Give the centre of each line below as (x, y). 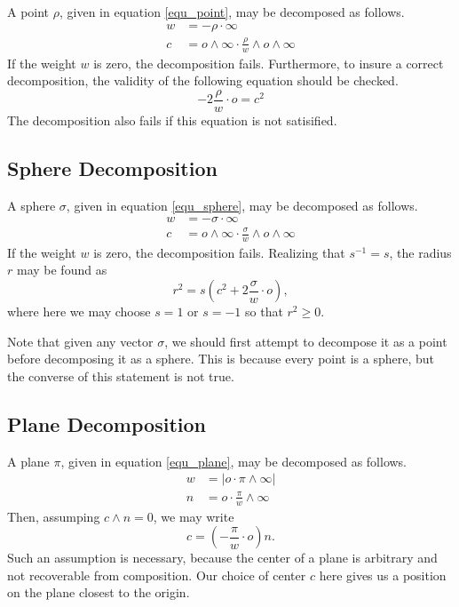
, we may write (194, 516)
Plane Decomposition (107, 423)
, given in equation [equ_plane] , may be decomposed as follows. (234, 461)
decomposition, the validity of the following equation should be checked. (203, 80)
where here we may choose (79, 311)
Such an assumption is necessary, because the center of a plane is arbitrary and (222, 558)
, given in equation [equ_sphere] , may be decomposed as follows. (242, 205)
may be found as (62, 270)
